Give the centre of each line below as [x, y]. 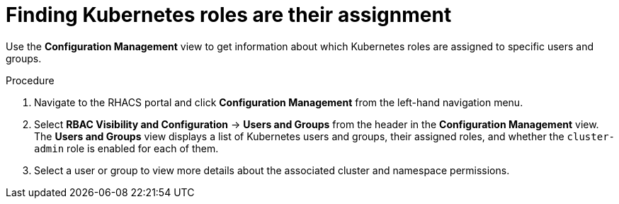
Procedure [30, 80]
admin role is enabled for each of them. [126, 148]
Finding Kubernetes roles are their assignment [229, 15]
